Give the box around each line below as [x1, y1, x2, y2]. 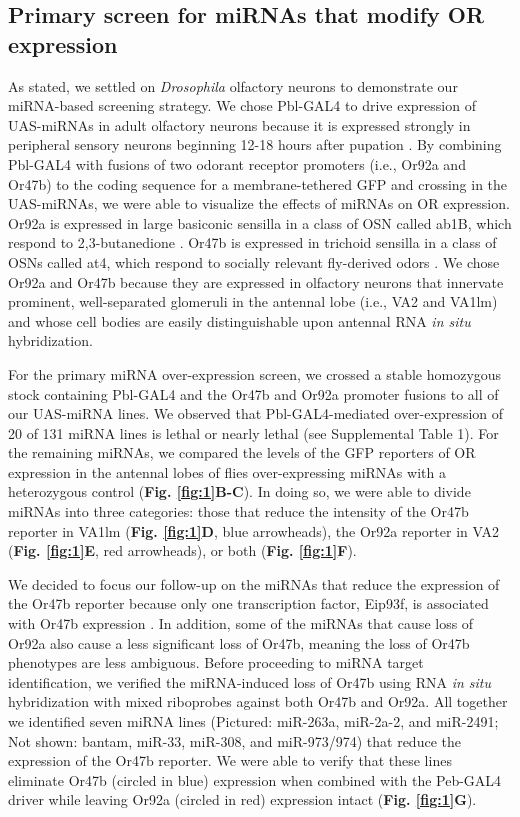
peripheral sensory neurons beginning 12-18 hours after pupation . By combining [8, 134, 502, 155]
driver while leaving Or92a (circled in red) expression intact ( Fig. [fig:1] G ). [8, 789, 477, 810]
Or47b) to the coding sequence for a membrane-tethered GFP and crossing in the [8, 173, 508, 194]
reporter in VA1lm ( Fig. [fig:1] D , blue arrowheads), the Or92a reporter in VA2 [8, 520, 499, 541]
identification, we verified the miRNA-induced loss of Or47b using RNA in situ [8, 671, 492, 692]
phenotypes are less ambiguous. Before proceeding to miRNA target [8, 652, 424, 673]
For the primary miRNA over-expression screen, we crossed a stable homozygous [8, 363, 502, 384]
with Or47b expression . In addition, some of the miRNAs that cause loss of [8, 613, 474, 634]
